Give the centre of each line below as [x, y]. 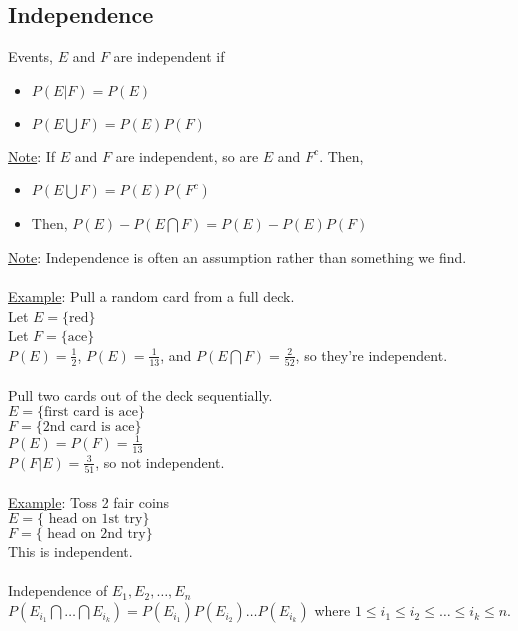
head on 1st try [95, 519]
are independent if [169, 56]
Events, [30, 56]
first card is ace [91, 412]
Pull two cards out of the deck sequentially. [140, 394]
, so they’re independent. [371, 354]
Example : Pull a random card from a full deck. [151, 296]
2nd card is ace [88, 427]
